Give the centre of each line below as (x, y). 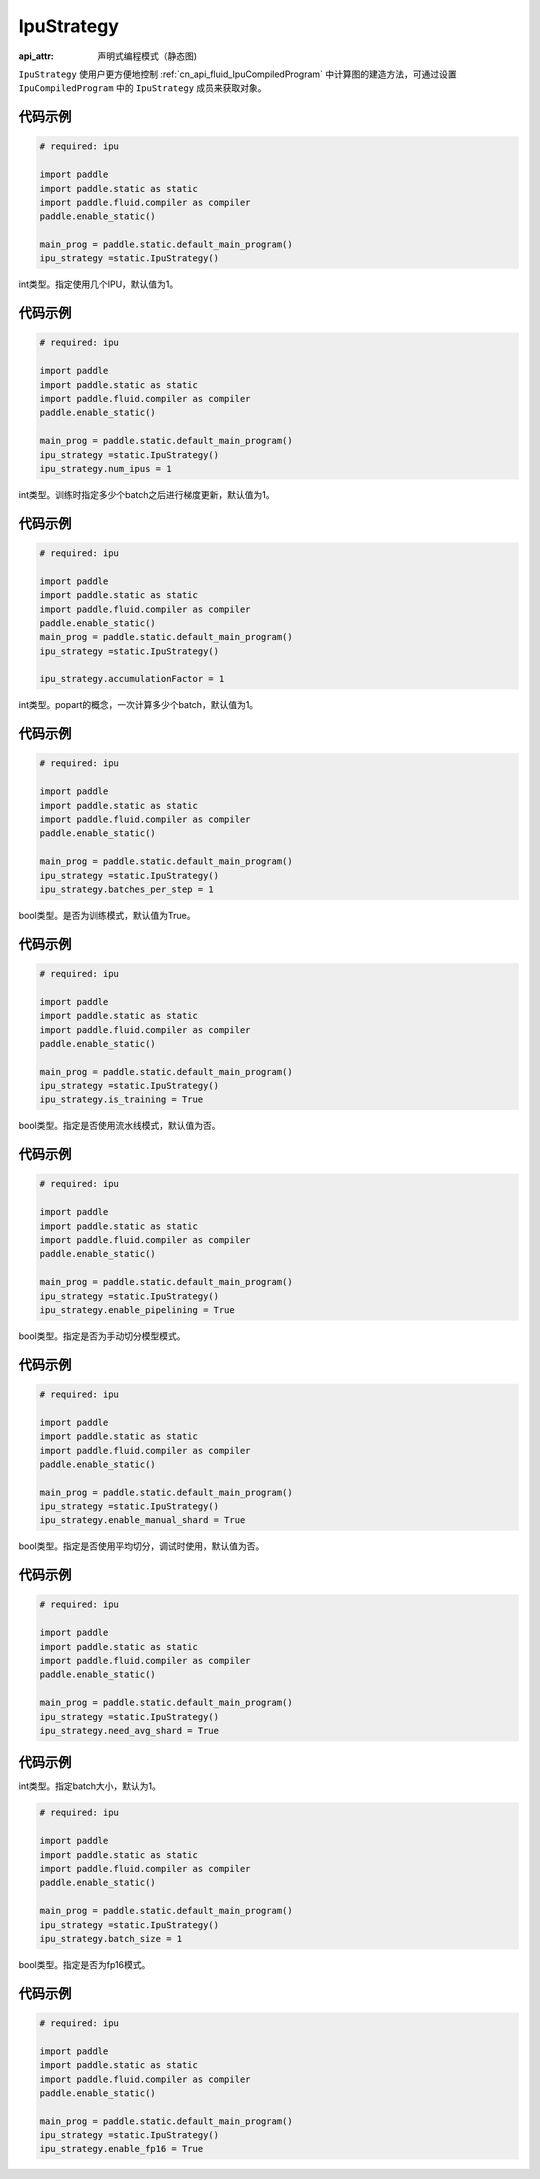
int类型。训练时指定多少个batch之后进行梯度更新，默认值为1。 (146, 494)
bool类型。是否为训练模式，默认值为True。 (107, 915)
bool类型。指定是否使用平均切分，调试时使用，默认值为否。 (141, 1546)
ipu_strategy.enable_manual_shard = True (142, 1520)
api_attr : (36, 56)
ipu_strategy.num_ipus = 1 (105, 468)
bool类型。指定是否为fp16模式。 (84, 1964)
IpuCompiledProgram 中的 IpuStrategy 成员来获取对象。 (142, 88)
